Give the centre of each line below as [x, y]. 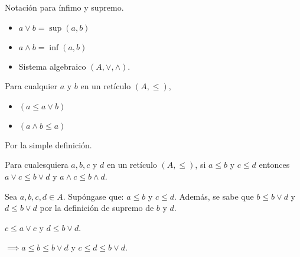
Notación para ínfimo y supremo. [64, 7]
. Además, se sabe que [214, 196]
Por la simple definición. [48, 144]
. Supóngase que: [93, 196]
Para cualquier [31, 86]
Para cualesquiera [37, 165]
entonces [274, 165]
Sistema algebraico [52, 66]
